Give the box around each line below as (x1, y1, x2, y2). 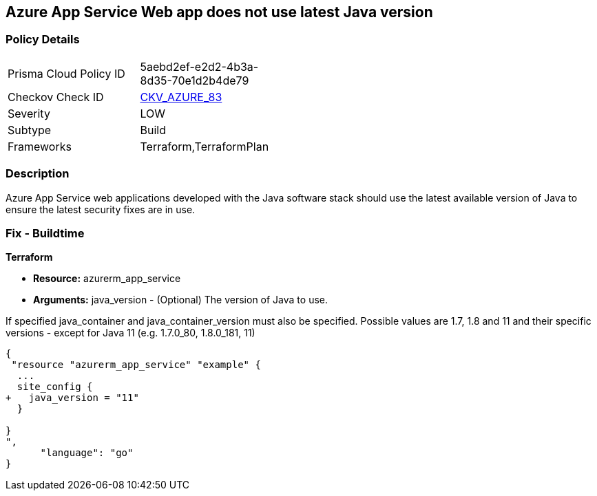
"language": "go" (40, 447, 134, 459)
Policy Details (6, 32, 80, 47)
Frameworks (8, 139, 72, 153)
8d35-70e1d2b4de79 (140, 73, 249, 87)
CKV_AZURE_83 (140, 89, 222, 104)
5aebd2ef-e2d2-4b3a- (140, 59, 259, 74)
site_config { (17, 381, 93, 393)
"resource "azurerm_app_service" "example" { (11, 359, 261, 371)
